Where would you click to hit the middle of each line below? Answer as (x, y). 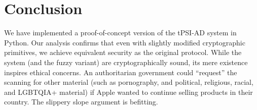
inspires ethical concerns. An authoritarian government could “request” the (121, 72)
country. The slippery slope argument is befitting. (81, 102)
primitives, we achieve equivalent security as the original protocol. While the (123, 52)
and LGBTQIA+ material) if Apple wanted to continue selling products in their (128, 92)
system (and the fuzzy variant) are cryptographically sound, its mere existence (126, 62)
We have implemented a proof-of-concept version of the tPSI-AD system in (120, 33)
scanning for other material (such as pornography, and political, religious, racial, (129, 82)
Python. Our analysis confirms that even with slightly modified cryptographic (125, 42)
